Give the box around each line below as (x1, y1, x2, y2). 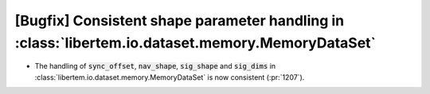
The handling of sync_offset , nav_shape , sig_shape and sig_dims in (34, 62, 276, 71)
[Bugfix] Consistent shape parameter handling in (14, 12, 345, 29)
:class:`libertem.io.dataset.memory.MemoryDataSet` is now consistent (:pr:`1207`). (34, 72, 305, 82)
